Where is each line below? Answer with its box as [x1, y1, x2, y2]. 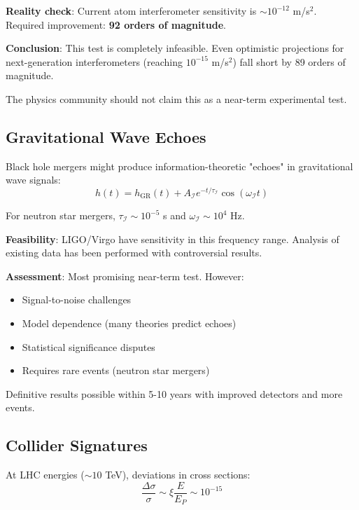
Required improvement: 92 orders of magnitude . [6, 17, 226, 32]
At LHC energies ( [6, 467, 85, 482]
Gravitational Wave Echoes [6, 125, 206, 147]
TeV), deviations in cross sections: [105, 467, 251, 482]
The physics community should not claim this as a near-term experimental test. [6, 91, 347, 106]
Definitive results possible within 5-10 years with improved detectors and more [6, 386, 343, 401]
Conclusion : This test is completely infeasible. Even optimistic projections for [6, 41, 344, 55]
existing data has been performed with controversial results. [6, 245, 262, 260]
